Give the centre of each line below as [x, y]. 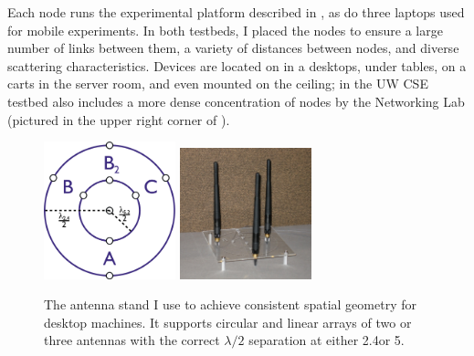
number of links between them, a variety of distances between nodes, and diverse [233, 48]
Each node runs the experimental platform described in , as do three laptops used [236, 12]
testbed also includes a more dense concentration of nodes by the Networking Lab [236, 101]
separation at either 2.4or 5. [327, 340]
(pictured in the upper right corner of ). [119, 119]
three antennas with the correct [132, 340]
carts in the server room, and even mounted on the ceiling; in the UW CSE [218, 84]
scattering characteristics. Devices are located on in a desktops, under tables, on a [237, 65]
